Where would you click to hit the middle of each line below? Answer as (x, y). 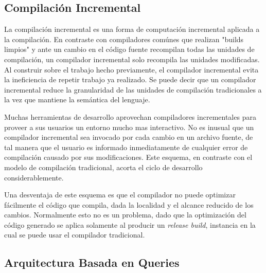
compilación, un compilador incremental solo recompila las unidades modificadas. (132, 59)
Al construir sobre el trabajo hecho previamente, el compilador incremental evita (131, 69)
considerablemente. (34, 177)
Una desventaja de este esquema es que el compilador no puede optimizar (120, 195)
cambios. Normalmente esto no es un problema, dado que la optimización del (125, 215)
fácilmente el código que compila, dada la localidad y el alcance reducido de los (129, 204)
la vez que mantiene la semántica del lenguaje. (77, 99)
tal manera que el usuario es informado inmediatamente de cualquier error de (126, 147)
